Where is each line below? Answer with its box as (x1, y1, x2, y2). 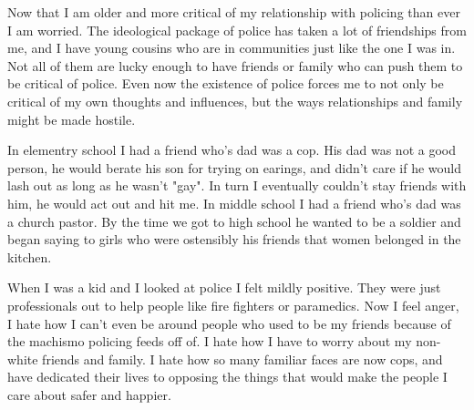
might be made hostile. (7, 109, 136, 128)
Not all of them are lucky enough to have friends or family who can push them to (7, 56, 463, 75)
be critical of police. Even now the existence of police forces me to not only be (7, 74, 444, 93)
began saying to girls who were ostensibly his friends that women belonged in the (7, 230, 461, 249)
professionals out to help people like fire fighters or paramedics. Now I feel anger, (7, 295, 459, 314)
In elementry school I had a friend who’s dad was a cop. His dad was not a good (7, 140, 456, 159)
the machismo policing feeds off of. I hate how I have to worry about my (7, 332, 412, 351)
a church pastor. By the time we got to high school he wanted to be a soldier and (7, 211, 461, 231)
